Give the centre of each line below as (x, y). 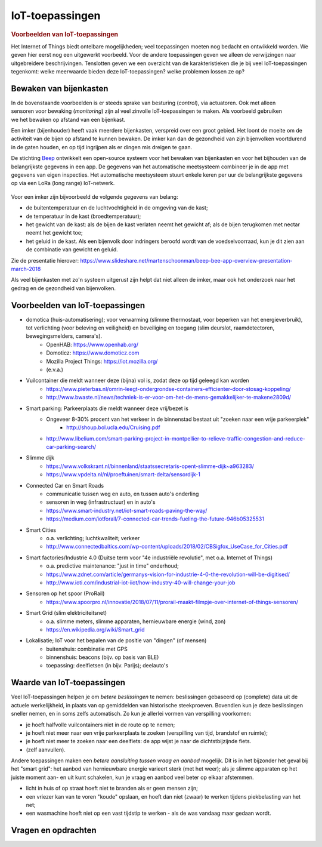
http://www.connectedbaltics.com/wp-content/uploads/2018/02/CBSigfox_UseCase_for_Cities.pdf (167, 547)
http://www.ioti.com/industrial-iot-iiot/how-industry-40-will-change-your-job (141, 583)
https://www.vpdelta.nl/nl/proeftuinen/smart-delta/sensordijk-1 (123, 475)
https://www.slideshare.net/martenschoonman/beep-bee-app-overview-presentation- (186, 260)
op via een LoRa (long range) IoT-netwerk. (63, 183)
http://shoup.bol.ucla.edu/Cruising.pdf (113, 427)
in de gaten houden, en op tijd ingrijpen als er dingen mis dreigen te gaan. (102, 147)
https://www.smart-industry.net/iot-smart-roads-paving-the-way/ (127, 510)
